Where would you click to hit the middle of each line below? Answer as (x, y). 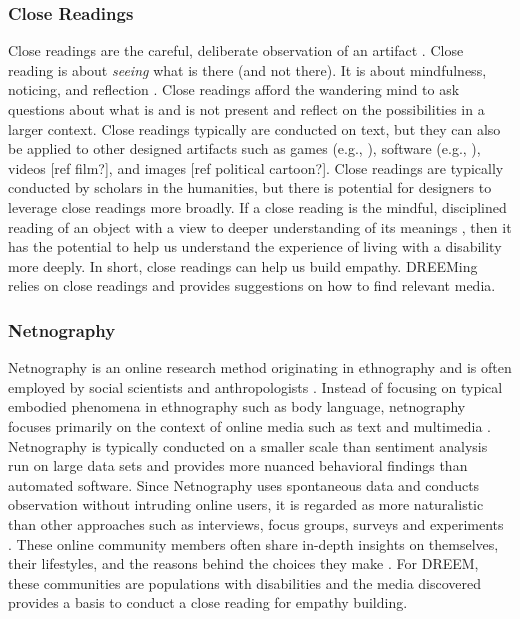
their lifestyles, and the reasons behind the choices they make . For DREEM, (243, 563)
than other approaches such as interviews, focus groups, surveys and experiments (256, 523)
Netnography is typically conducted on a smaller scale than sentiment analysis (248, 445)
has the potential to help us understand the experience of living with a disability (255, 246)
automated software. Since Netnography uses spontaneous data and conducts (244, 484)
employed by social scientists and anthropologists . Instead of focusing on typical (255, 386)
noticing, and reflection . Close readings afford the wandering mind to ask (234, 89)
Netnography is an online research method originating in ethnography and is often (260, 367)
